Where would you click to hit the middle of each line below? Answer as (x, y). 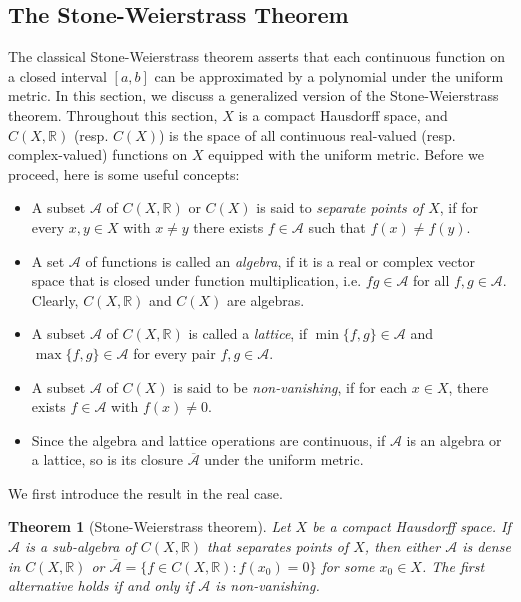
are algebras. (266, 299)
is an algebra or (454, 439)
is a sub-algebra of (80, 546)
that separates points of (278, 546)
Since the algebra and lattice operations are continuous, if (208, 439)
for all (431, 280)
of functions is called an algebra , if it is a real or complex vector (280, 260)
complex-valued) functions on (98, 154)
